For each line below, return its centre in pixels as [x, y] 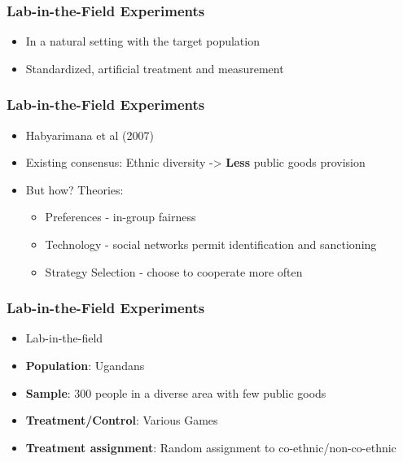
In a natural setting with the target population [142, 41]
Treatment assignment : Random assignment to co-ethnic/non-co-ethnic [211, 447]
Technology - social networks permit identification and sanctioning [211, 244]
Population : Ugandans [85, 365]
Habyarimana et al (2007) [90, 135]
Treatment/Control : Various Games [122, 420]
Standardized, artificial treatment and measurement [155, 68]
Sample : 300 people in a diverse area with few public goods [176, 392]
